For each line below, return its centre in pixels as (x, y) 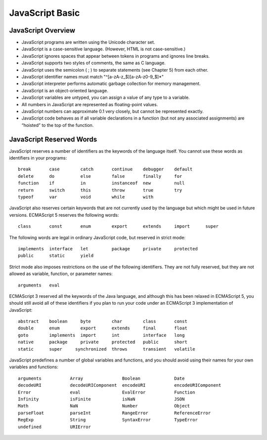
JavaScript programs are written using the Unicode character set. (88, 42)
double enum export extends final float (103, 328)
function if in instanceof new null (101, 183)
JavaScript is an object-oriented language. (65, 90)
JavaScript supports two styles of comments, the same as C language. (93, 63)
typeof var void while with (86, 197)
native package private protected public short (103, 342)
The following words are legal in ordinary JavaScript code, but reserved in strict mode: (97, 238)
